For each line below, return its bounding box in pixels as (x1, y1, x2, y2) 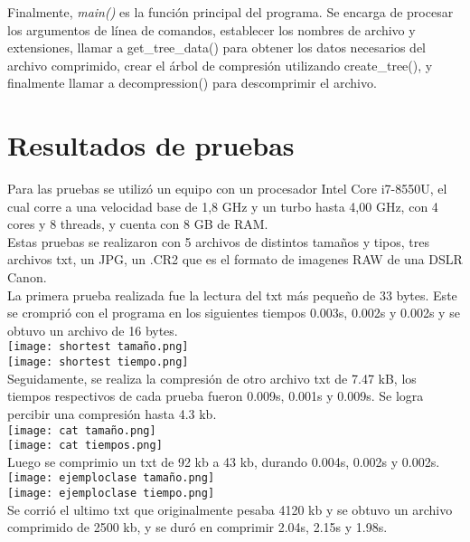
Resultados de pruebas (7, 127, 295, 164)
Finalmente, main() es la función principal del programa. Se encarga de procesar (7, 3, 454, 21)
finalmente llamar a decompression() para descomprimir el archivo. (7, 73, 377, 92)
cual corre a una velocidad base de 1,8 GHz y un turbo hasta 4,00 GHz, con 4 (7, 196, 438, 215)
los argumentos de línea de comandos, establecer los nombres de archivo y (7, 20, 416, 39)
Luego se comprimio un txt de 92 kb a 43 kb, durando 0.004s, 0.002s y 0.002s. (7, 452, 440, 471)
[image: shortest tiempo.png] (7, 356, 189, 369)
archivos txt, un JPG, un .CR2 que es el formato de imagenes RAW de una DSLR (7, 250, 463, 269)
